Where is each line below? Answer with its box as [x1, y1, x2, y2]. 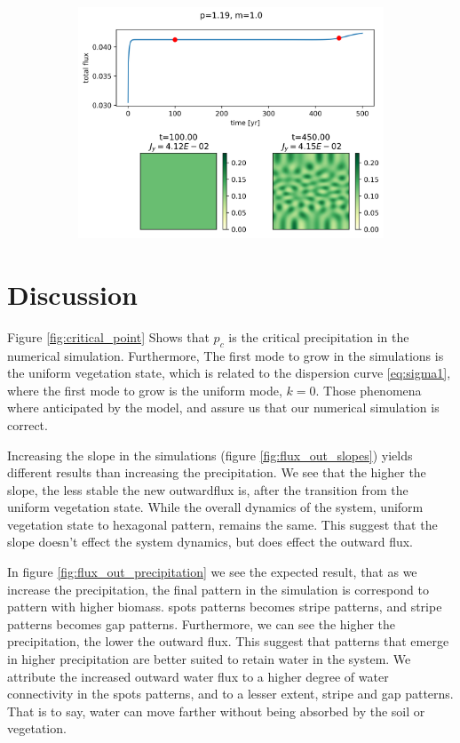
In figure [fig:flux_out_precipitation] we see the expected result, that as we [7, 563, 417, 581]
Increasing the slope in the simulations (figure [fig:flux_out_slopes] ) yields [7, 445, 413, 464]
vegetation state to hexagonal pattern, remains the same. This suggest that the [7, 515, 438, 533]
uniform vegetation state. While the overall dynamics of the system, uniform [7, 498, 424, 516]
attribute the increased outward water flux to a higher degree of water [7, 667, 389, 685]
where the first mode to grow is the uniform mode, [7, 380, 282, 399]
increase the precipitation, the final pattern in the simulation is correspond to [7, 579, 429, 598]
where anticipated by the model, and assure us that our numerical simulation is [7, 398, 440, 417]
